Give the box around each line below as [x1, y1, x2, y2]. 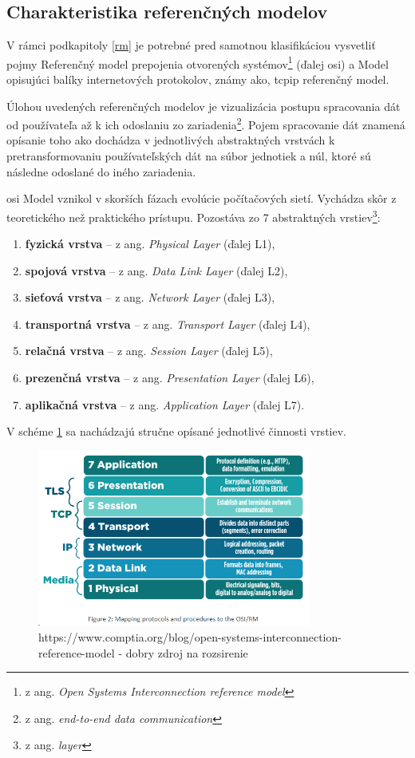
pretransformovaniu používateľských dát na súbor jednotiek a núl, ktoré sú [6, 148, 371, 164]
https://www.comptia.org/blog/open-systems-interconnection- [38, 629, 342, 645]
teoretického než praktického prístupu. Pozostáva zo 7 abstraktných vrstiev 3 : [6, 206, 381, 225]
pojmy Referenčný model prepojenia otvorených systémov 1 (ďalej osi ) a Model [6, 53, 389, 72]
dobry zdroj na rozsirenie [125, 644, 248, 661]
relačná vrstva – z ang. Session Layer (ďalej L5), [25, 342, 273, 359]
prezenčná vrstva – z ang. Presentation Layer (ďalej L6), [25, 369, 314, 386]
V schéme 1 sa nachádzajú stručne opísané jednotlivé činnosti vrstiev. [6, 423, 346, 440]
